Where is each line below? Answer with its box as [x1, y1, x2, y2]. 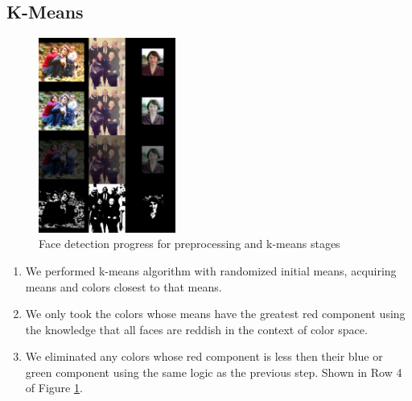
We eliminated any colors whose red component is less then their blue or [25, 348, 383, 365]
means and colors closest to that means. [25, 278, 222, 295]
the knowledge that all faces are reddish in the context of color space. [25, 320, 368, 337]
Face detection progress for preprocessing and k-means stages [39, 235, 340, 252]
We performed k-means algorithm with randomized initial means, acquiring [25, 262, 397, 279]
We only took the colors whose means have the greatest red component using [25, 305, 406, 322]
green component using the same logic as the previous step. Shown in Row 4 [25, 363, 402, 380]
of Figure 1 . [25, 379, 83, 396]
